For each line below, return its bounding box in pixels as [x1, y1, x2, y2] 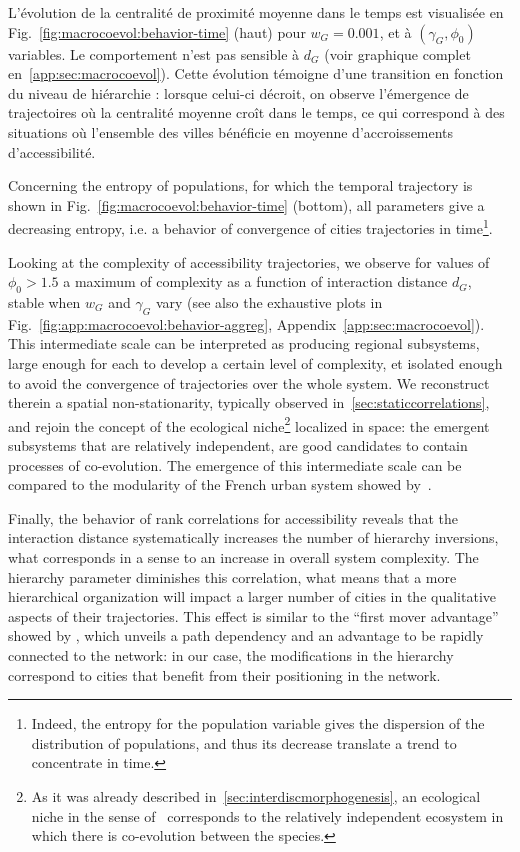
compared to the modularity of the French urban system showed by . [8, 474, 432, 495]
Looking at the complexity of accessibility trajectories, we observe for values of [8, 251, 490, 272]
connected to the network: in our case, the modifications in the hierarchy [8, 644, 454, 665]
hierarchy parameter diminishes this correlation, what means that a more [8, 566, 457, 587]
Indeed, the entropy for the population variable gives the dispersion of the [31, 713, 485, 734]
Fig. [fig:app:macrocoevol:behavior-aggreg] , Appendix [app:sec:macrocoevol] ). [8, 313, 485, 334]
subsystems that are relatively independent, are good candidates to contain [8, 435, 468, 455]
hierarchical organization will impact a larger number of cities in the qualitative [8, 586, 496, 607]
